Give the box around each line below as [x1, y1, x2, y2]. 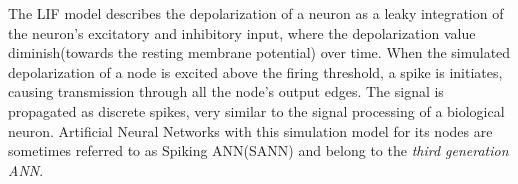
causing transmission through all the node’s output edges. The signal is [8, 81, 444, 102]
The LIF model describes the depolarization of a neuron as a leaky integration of [8, 3, 504, 23]
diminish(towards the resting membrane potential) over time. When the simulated [8, 42, 511, 63]
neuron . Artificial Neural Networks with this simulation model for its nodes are [8, 120, 493, 141]
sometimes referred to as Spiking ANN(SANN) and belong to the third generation [8, 140, 509, 161]
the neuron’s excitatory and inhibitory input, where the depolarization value [8, 22, 476, 43]
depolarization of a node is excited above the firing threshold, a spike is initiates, [8, 61, 503, 82]
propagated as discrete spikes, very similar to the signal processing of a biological [8, 100, 505, 121]
